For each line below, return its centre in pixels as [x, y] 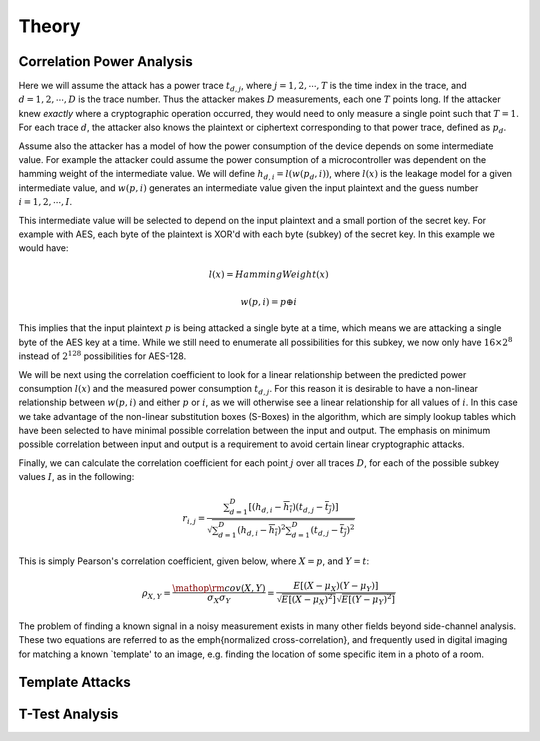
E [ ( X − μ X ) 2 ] [309, 599]
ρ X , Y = [156, 594]
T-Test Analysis [68, 714]
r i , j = [194, 520]
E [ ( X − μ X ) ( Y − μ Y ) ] [336, 587]
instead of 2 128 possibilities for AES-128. [102, 355]
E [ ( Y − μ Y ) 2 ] [368, 599]
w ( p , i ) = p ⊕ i [269, 301]
